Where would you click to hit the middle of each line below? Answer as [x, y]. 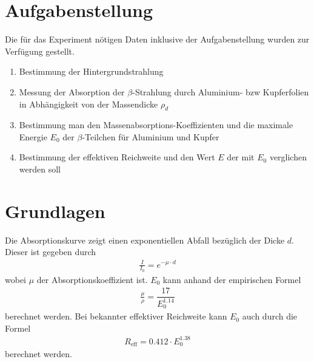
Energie [33, 136]
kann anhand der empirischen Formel [232, 279]
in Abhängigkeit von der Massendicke [89, 104]
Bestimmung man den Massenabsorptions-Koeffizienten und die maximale [156, 125]
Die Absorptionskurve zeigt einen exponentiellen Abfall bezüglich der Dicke [145, 240]
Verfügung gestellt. [40, 51]
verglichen [288, 157]
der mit [241, 157]
